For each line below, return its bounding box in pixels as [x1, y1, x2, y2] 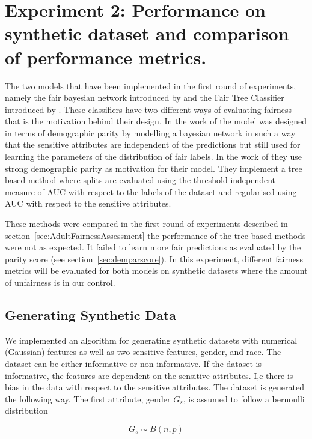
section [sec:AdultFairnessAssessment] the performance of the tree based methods [5, 229, 306, 241]
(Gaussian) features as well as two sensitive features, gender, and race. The [5, 345, 281, 358]
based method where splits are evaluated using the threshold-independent [5, 174, 276, 186]
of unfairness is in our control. [5, 276, 115, 288]
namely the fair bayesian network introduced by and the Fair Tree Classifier [5, 91, 284, 104]
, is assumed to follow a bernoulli [183, 392, 305, 405]
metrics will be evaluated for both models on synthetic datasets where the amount [5, 264, 308, 277]
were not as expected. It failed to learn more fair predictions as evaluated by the [5, 241, 301, 253]
